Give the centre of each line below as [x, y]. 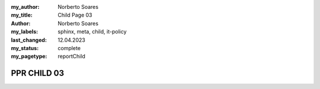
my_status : [25, 48]
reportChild [72, 57]
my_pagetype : [29, 57]
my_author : [25, 7]
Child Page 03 [75, 15]
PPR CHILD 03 [38, 73]
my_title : [22, 15]
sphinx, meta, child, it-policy [92, 32]
